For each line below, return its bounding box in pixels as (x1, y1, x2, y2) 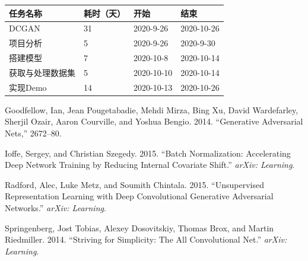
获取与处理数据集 (9, 66, 75, 78)
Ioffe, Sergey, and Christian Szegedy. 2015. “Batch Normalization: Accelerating (5, 147, 291, 159)
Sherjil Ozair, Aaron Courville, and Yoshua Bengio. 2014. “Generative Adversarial (5, 115, 303, 128)
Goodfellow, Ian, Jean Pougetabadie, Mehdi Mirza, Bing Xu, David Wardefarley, (5, 103, 299, 116)
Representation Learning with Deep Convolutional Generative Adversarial (5, 190, 274, 202)
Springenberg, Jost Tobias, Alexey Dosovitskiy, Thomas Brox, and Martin (5, 221, 274, 234)
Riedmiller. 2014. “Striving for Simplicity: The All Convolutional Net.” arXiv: (5, 233, 287, 246)
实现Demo (9, 81, 47, 93)
